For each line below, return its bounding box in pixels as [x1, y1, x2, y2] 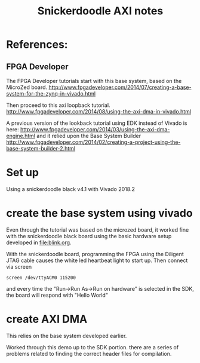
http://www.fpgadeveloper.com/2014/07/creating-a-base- [48, 84, 192, 91]
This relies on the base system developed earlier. [6, 332, 127, 339]
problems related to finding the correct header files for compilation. [6, 350, 172, 357]
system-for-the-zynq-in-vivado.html [6, 90, 96, 97]
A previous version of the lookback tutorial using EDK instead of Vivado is [6, 119, 187, 127]
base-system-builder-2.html [6, 145, 76, 152]
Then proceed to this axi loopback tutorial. [6, 101, 110, 109]
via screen [6, 263, 32, 270]
